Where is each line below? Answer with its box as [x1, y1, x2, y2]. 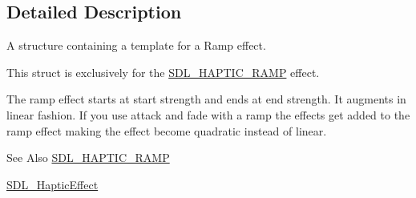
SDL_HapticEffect [6, 176, 99, 192]
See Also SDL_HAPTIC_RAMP [6, 149, 170, 166]
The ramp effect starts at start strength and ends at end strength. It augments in [6, 91, 406, 107]
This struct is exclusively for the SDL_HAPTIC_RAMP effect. [6, 63, 320, 80]
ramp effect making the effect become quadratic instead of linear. [6, 122, 327, 139]
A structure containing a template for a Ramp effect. [6, 37, 266, 54]
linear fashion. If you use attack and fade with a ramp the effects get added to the [6, 106, 410, 123]
